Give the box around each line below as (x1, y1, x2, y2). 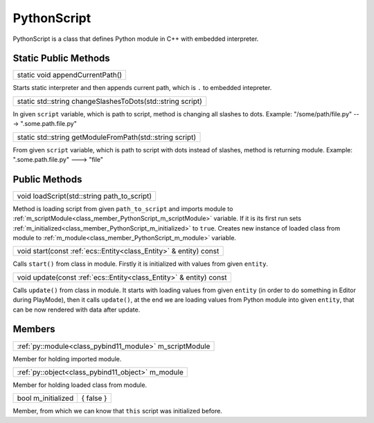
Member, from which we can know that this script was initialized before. (12, 407, 223, 415)
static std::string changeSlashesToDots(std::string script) (17, 96, 202, 106)
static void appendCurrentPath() (17, 70, 123, 80)
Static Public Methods (12, 53, 110, 64)
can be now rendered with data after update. (12, 305, 141, 314)
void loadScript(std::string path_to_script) (17, 191, 152, 201)
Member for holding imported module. (12, 354, 122, 363)
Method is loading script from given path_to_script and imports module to (12, 204, 233, 213)
